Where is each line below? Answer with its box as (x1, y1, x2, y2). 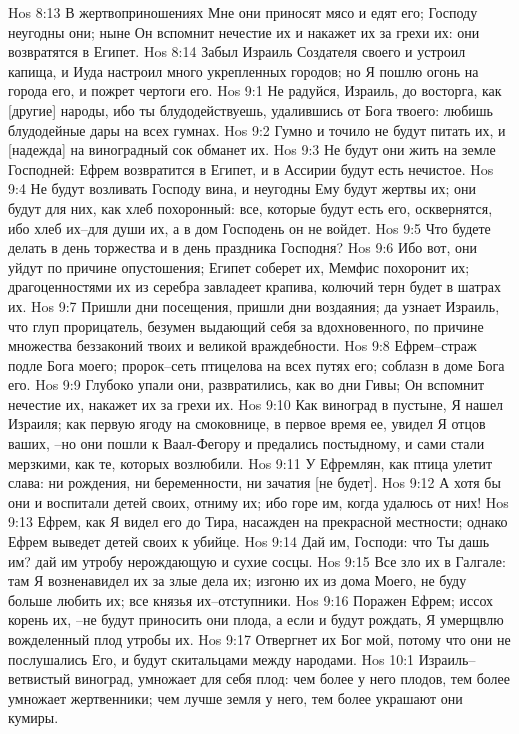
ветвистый (8, 668, 71, 689)
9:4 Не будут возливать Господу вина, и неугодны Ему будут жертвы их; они (8, 178, 476, 199)
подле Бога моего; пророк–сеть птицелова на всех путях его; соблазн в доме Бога (8, 354, 505, 375)
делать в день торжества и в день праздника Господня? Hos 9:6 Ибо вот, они (8, 237, 477, 258)
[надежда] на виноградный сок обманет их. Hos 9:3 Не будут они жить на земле (8, 139, 496, 160)
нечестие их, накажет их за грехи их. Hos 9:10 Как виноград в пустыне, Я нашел (8, 393, 504, 414)
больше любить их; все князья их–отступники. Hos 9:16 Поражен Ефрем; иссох (8, 589, 494, 610)
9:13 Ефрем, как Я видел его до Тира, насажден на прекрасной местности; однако (8, 511, 508, 532)
